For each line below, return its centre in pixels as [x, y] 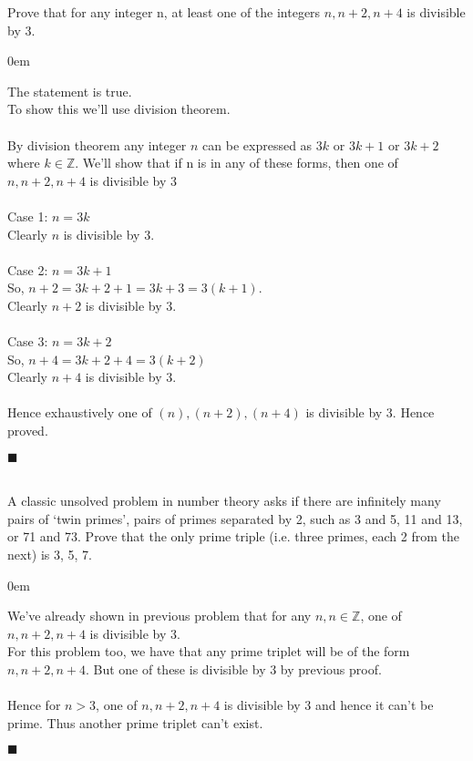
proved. [28, 431]
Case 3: [28, 341]
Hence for [34, 705]
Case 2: [28, 269]
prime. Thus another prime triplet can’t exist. [135, 722]
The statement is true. [70, 91]
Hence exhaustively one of [80, 412]
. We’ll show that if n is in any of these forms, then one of [236, 163]
